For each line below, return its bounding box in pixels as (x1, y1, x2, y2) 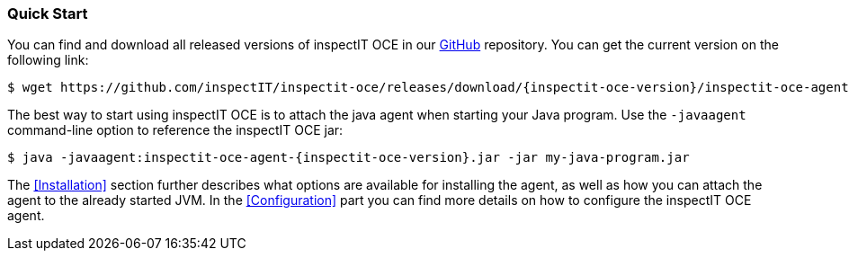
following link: (7, 52, 89, 68)
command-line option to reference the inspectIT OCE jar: (7, 122, 344, 138)
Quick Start (7, 4, 88, 22)
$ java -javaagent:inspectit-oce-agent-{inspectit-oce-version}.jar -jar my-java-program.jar (7, 150, 690, 165)
